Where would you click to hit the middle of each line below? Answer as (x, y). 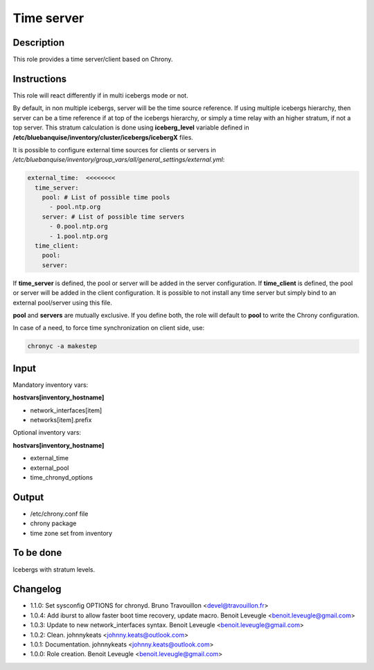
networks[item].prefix (61, 420)
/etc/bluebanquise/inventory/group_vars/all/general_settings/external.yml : (119, 160)
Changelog (37, 589)
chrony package (53, 523)
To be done (37, 553)
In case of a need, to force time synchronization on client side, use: (109, 328)
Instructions (40, 79)
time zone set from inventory (71, 533)
